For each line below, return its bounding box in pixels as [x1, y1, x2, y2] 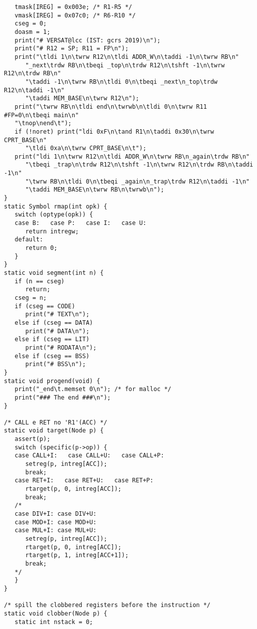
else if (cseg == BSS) [14, 352, 89, 360]
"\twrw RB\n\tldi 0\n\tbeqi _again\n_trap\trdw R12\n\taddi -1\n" [25, 178, 250, 185]
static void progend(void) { [4, 377, 100, 385]
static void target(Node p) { [4, 427, 104, 434]
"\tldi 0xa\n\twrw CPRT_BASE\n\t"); [25, 145, 147, 152]
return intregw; [25, 227, 79, 235]
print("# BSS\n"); [25, 361, 86, 368]
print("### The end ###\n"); [14, 394, 111, 401]
